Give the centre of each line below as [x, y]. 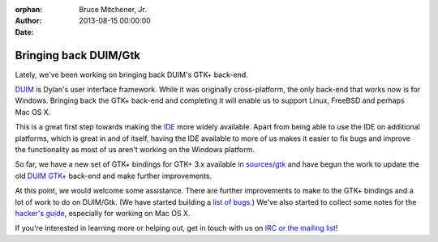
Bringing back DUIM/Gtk [78, 55]
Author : [28, 21]
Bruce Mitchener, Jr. [113, 9]
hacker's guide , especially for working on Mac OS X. [103, 213]
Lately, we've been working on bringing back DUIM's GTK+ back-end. [132, 74]
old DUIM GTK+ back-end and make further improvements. [114, 176]
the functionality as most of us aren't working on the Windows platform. [135, 150]
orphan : [29, 9]
